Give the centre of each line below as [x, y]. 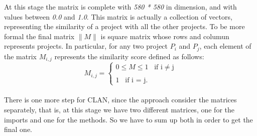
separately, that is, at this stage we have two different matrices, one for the [119, 110]
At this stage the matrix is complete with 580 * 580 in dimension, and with [120, 7]
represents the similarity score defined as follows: [129, 56]
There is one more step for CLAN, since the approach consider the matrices [120, 100]
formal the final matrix [39, 36]
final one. [18, 129]
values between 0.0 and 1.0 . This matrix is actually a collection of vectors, [118, 16]
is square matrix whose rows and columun [165, 36]
